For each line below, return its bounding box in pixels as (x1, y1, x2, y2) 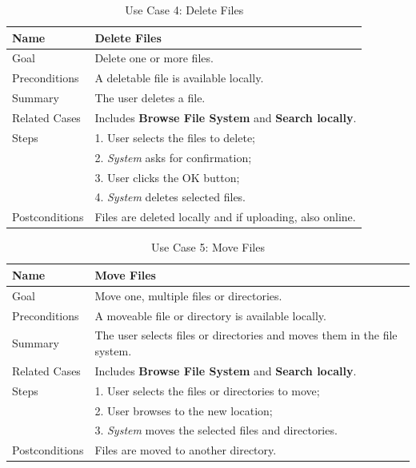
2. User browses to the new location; (94, 402, 273, 418)
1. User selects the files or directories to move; (94, 382, 320, 399)
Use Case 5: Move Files (151, 239, 265, 256)
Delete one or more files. (94, 50, 214, 66)
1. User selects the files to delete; (94, 129, 255, 145)
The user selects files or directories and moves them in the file (94, 327, 398, 343)
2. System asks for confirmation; (94, 149, 252, 165)
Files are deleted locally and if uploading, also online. (94, 208, 356, 225)
